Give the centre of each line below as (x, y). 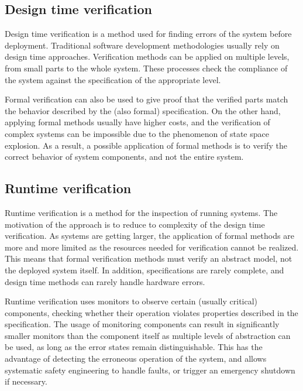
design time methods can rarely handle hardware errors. (105, 281)
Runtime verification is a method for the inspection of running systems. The (141, 212)
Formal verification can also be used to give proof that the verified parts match (147, 99)
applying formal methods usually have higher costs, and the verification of (137, 122)
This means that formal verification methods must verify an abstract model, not (149, 258)
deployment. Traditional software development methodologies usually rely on (142, 45)
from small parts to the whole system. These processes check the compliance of (146, 68)
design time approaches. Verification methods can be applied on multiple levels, (147, 56)
